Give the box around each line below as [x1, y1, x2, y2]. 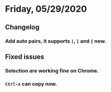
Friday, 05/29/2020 [5, 3, 87, 15]
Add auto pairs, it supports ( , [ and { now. [5, 38, 107, 45]
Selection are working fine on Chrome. [5, 67, 99, 74]
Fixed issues [5, 52, 45, 61]
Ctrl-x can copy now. [5, 80, 57, 87]
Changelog [5, 23, 40, 31]
